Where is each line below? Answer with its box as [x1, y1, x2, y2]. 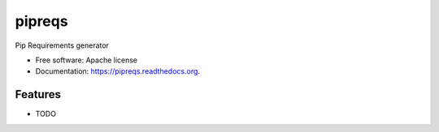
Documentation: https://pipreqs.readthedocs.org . [35, 66, 201, 76]
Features [15, 87, 61, 101]
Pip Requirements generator [15, 40, 110, 50]
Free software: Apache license [35, 55, 138, 65]
